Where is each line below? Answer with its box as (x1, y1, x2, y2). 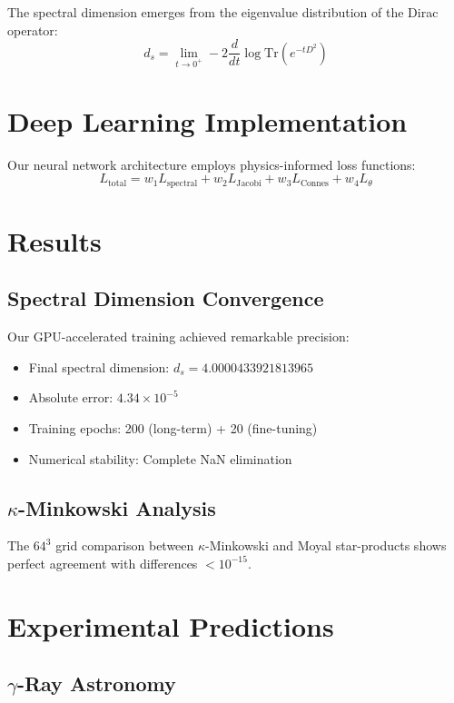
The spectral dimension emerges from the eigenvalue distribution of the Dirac (7, 3, 439, 21)
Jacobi (236, 178, 262, 188)
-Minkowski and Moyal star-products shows (205, 536, 447, 555)
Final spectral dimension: (28, 357, 170, 376)
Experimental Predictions (7, 607, 334, 644)
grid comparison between (55, 536, 194, 555)
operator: (7, 20, 58, 39)
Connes (300, 178, 329, 188)
